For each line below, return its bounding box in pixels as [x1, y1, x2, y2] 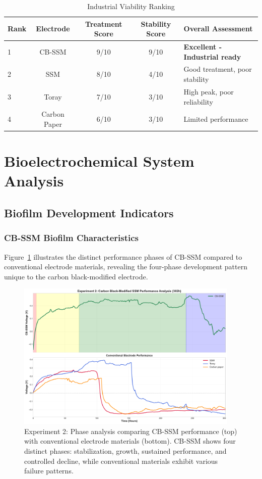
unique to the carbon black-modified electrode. [4, 271, 148, 281]
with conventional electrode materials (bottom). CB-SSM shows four [24, 436, 236, 446]
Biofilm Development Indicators [4, 205, 174, 220]
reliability [183, 96, 213, 107]
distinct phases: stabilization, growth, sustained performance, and [24, 446, 227, 456]
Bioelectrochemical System [4, 151, 194, 171]
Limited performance [183, 114, 248, 124]
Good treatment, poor [183, 64, 252, 74]
